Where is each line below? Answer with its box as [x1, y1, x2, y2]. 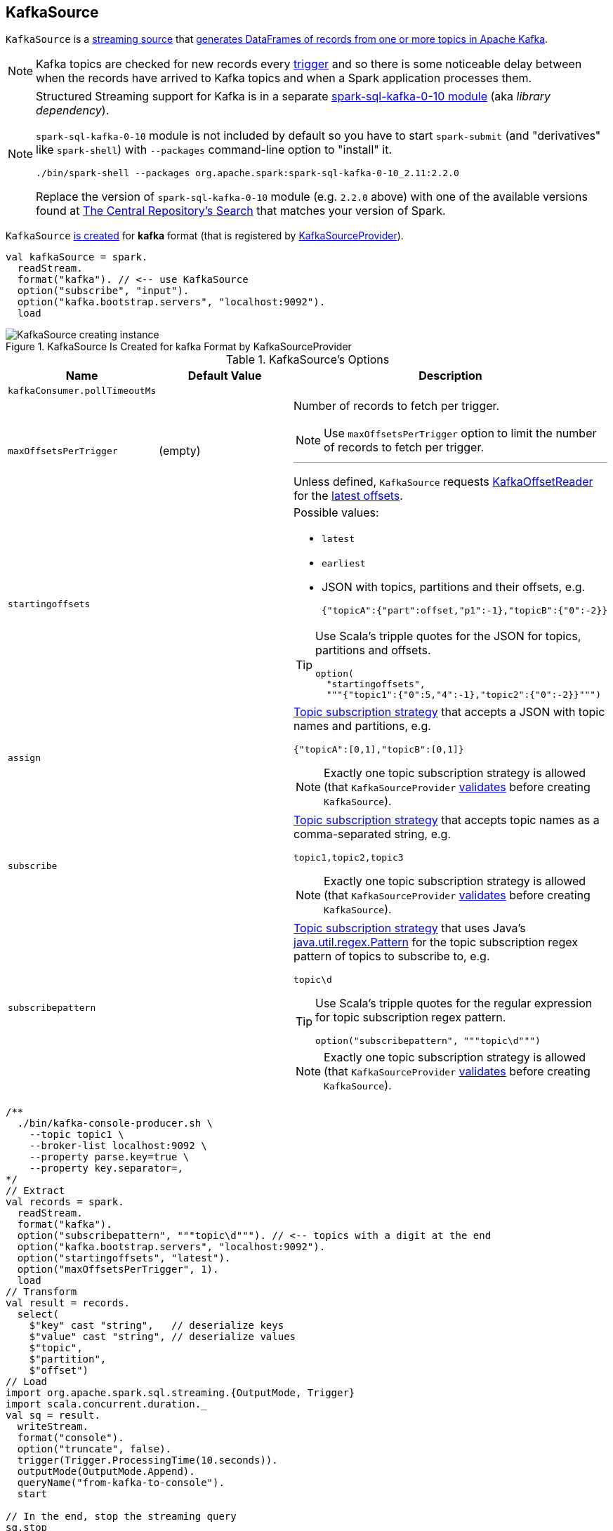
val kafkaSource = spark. [6, 251, 148, 263]
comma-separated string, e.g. [294, 827, 451, 842]
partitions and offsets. [315, 643, 431, 658]
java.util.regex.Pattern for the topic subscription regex [294, 935, 578, 950]
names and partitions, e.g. [294, 719, 431, 734]
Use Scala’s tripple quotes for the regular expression [315, 996, 593, 1011]
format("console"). [17, 1432, 124, 1444]
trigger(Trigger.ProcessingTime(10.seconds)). [17, 1454, 278, 1466]
